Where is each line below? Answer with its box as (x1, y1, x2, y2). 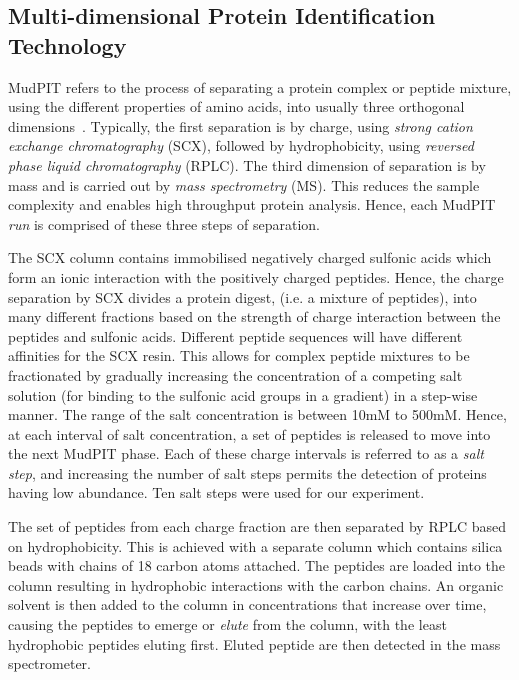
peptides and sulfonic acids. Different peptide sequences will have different (8, 325, 463, 346)
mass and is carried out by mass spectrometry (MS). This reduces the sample (8, 174, 480, 195)
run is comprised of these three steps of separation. (8, 213, 320, 234)
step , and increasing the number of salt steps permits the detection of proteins (8, 462, 487, 483)
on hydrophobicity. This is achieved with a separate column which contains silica (8, 535, 503, 556)
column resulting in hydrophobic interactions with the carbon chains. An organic (8, 574, 504, 595)
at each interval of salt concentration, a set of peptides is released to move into (8, 423, 491, 444)
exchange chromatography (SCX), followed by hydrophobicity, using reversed (8, 135, 474, 156)
